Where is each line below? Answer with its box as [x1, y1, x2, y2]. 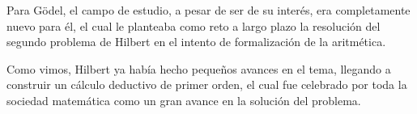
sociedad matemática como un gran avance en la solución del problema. [6, 91, 361, 108]
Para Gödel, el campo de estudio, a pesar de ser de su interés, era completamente [6, 2, 411, 18]
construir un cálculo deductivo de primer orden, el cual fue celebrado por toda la [6, 76, 407, 93]
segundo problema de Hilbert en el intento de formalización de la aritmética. [6, 33, 386, 50]
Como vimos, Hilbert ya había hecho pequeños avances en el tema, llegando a [6, 60, 391, 77]
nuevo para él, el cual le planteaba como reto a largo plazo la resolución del [6, 17, 381, 34]
